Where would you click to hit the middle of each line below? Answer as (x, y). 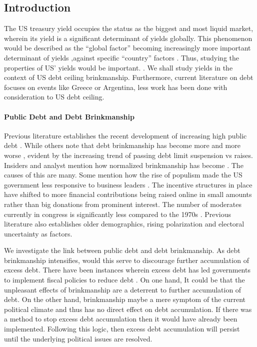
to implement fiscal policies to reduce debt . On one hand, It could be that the (124, 280)
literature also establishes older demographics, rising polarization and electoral (124, 224)
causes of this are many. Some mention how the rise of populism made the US (123, 175)
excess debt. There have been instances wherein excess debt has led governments (127, 270)
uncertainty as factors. (38, 233)
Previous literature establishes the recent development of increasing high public (125, 135)
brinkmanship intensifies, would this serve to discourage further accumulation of (126, 260)
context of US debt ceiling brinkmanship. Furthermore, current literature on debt (129, 77)
